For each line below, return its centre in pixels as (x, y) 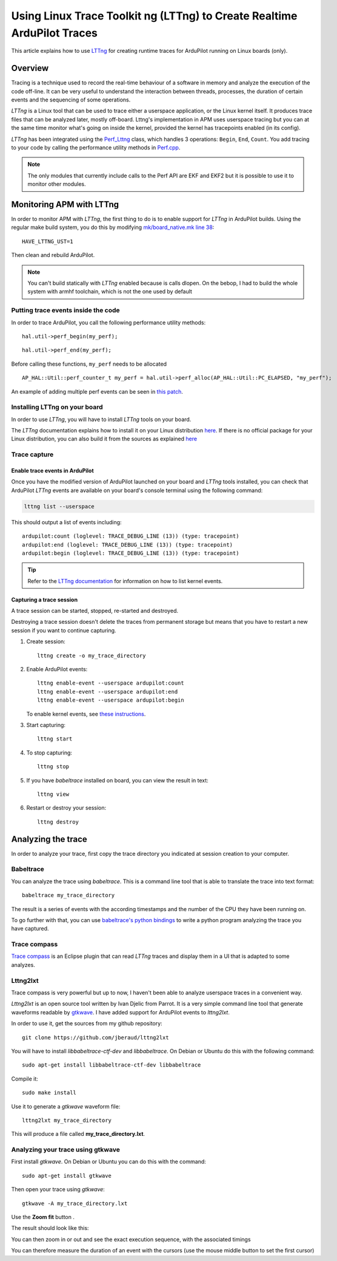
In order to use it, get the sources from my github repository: (87, 1023)
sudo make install (49, 1093)
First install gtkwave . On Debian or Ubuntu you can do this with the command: (108, 1162)
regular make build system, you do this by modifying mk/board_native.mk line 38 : (113, 227)
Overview (30, 68)
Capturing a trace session (45, 600)
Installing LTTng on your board (57, 407)
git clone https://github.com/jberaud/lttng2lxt (95, 1037)
